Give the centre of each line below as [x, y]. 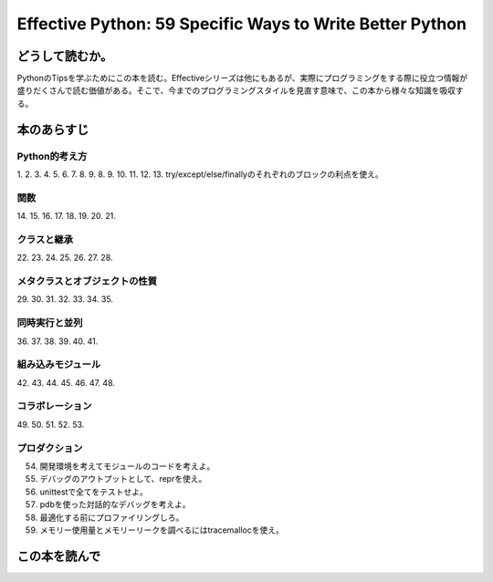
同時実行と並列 [50, 323]
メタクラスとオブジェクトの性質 [87, 281]
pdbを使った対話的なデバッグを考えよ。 [115, 504]
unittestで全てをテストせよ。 [94, 492]
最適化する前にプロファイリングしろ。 [112, 517]
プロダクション [50, 448]
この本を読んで [58, 556]
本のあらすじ [53, 129]
